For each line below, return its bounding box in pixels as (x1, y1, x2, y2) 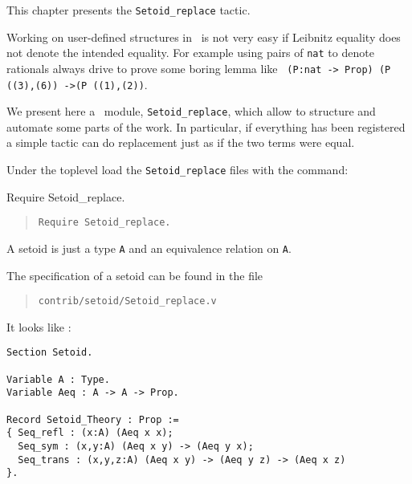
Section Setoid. (6, 347, 93, 359)
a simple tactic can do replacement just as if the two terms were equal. (6, 134, 355, 151)
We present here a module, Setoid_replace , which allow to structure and (6, 103, 376, 120)
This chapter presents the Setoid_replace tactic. (6, 2, 251, 18)
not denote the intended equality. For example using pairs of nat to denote (6, 44, 374, 61)
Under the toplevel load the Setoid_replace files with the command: (6, 161, 349, 178)
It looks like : (6, 318, 71, 335)
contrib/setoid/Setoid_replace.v (38, 295, 217, 307)
